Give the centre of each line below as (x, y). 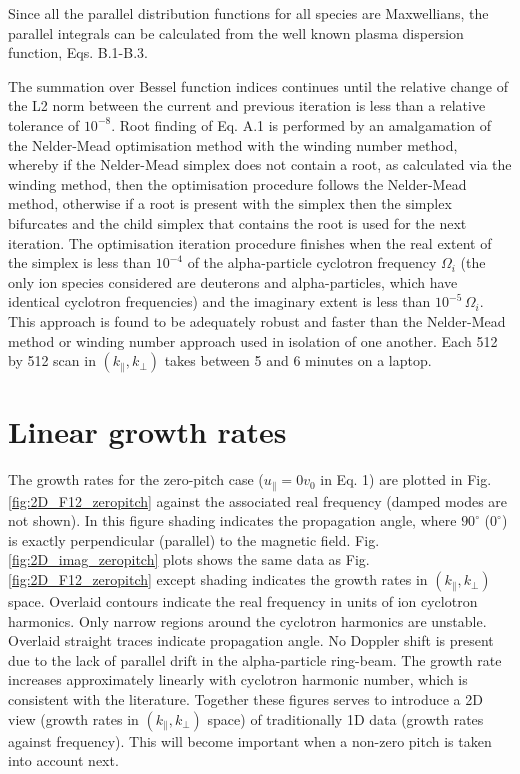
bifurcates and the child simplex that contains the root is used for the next (237, 222)
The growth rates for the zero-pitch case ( (136, 479)
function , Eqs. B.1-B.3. (78, 52)
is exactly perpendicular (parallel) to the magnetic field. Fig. (194, 539)
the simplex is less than (80, 262)
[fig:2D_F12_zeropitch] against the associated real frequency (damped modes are (258, 500)
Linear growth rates (147, 431)
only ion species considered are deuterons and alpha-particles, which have (233, 281)
